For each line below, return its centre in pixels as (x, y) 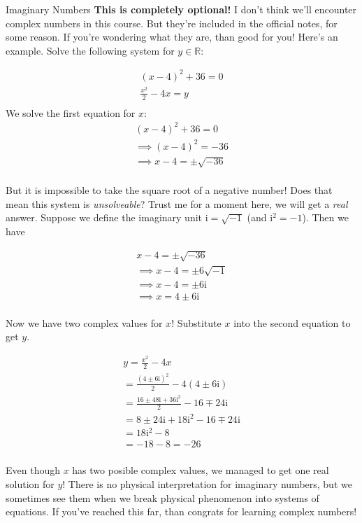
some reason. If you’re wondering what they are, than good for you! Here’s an (172, 37)
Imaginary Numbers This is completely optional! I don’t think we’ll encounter (181, 9)
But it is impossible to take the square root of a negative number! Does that (169, 190)
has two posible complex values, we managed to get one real (201, 470)
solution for (30, 484)
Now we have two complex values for (84, 322)
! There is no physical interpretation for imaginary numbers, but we (207, 484)
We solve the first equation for (71, 112)
